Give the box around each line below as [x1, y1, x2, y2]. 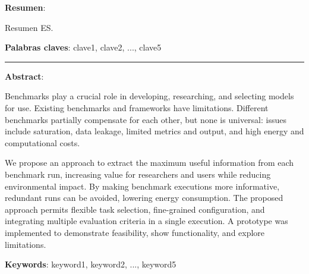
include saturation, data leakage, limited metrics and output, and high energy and [5, 125, 304, 137]
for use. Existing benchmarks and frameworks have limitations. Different [5, 101, 269, 114]
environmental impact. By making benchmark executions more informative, [5, 179, 280, 192]
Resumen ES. [5, 21, 53, 33]
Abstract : [5, 70, 44, 82]
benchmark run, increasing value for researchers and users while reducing [5, 168, 271, 180]
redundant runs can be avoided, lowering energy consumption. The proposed [5, 191, 283, 204]
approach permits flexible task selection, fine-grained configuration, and [5, 203, 265, 215]
